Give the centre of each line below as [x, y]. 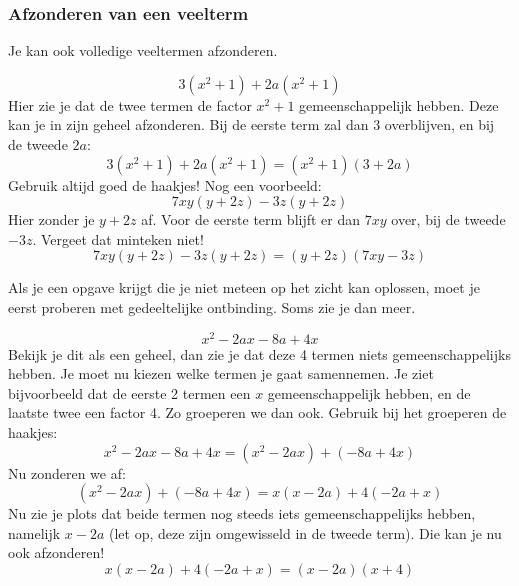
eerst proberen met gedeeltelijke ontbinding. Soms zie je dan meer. [212, 306]
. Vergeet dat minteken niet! [118, 238]
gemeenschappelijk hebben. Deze [399, 104]
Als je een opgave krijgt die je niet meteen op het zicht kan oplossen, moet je [244, 287]
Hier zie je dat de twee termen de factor [130, 104]
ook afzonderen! [56, 552]
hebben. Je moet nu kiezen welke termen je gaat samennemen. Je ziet [221, 373]
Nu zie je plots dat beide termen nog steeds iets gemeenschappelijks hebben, [242, 513]
